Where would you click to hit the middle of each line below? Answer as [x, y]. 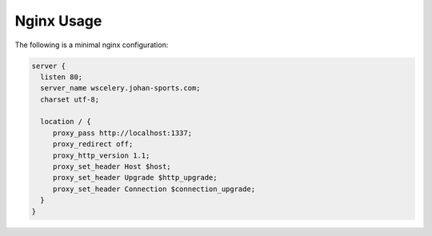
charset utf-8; [70, 99]
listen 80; [62, 77]
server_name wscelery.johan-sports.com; [120, 88]
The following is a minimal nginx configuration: [92, 45]
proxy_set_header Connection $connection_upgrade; [154, 189]
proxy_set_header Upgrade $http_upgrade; [135, 178]
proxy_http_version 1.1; [101, 155]
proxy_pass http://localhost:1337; [122, 133]
